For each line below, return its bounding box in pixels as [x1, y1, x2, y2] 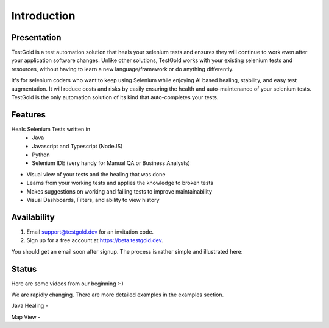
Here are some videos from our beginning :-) [11, 280, 124, 287]
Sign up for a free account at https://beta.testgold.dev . [26, 237, 164, 244]
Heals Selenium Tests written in [11, 125, 91, 133]
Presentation [11, 32, 62, 43]
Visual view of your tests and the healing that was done [26, 170, 166, 178]
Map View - [11, 313, 41, 321]
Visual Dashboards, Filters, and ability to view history [26, 197, 160, 204]
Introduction [11, 9, 76, 23]
